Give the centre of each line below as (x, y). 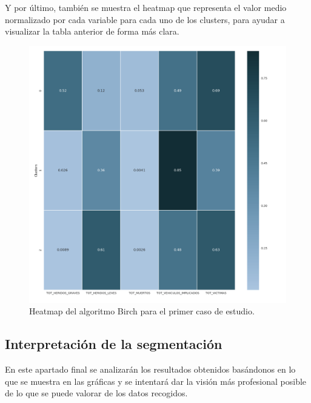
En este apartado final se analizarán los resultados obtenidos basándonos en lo (150, 369)
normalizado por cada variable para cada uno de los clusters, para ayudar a (145, 19)
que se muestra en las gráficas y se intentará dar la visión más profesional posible (156, 381)
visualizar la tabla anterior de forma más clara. (92, 31)
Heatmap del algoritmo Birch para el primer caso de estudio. (142, 311)
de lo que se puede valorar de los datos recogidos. (96, 393)
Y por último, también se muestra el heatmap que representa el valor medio (146, 7)
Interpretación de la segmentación (114, 344)
